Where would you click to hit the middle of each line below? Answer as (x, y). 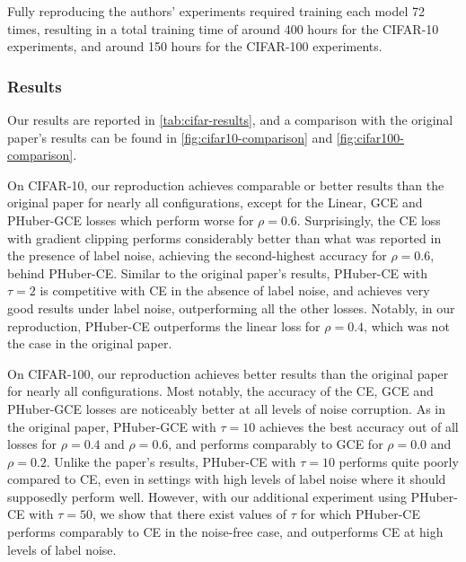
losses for (32, 444)
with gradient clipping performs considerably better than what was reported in (224, 237)
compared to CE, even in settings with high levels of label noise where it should (227, 479)
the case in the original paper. (90, 343)
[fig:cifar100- (370, 137)
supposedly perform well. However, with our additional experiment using (207, 496)
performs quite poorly (399, 461)
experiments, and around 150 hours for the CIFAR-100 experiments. (195, 46)
